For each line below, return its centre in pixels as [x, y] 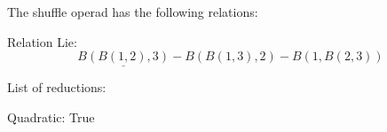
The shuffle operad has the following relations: [133, 12]
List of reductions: [57, 87]
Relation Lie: [42, 41]
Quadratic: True [51, 117]
